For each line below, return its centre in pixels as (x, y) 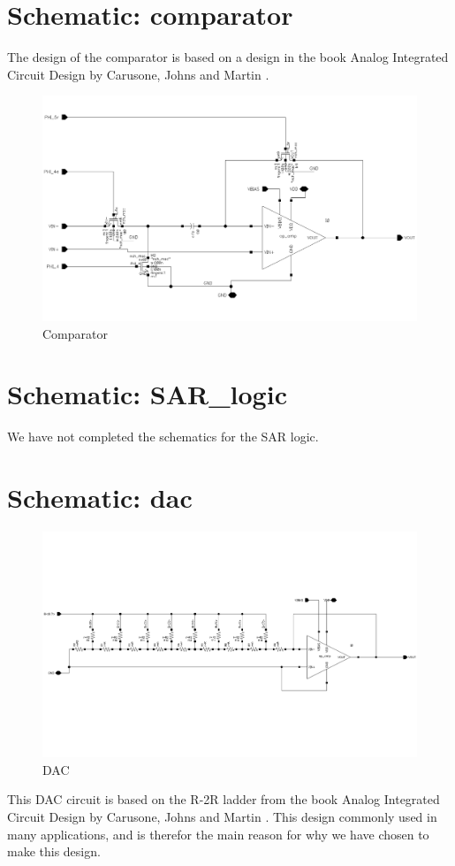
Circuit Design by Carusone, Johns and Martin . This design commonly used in (222, 817)
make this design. (54, 851)
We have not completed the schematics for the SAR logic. (163, 437)
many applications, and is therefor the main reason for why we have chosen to (218, 834)
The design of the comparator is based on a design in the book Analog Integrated (228, 57)
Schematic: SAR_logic (147, 394)
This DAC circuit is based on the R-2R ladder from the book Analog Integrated (224, 799)
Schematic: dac (100, 498)
